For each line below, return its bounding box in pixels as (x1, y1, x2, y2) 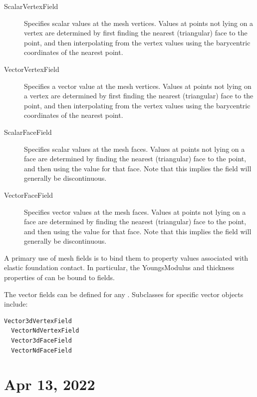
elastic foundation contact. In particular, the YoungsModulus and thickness (4, 262, 235, 273)
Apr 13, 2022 (4, 374, 95, 395)
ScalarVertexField (4, 1, 58, 11)
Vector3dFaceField (11, 337, 72, 345)
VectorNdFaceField (11, 347, 72, 354)
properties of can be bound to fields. (4, 272, 115, 283)
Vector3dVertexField (4, 317, 72, 325)
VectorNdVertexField (11, 327, 79, 335)
